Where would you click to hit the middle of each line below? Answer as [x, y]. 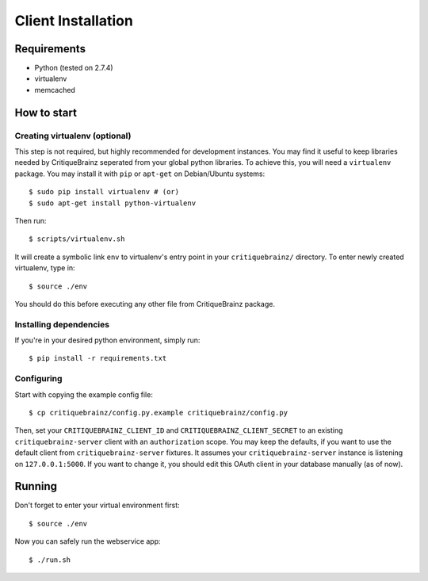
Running [36, 486]
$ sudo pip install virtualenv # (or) [104, 192]
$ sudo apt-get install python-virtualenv [113, 203]
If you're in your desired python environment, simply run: [107, 340]
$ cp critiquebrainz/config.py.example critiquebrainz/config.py [159, 413]
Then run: [31, 220]
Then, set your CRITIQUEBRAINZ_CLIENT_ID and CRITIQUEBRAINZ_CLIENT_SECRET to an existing [179, 430]
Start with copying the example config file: [84, 394]
